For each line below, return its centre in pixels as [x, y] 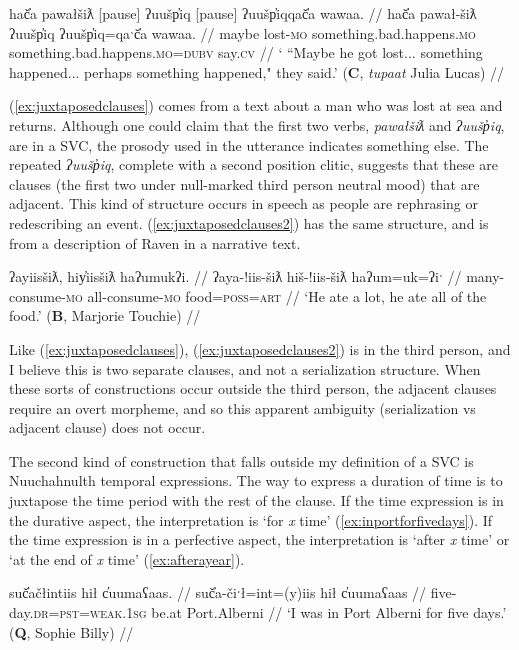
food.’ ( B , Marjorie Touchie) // [105, 315]
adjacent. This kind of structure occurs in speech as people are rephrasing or [243, 203]
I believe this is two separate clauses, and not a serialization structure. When [245, 368]
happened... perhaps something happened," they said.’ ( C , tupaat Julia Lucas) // [257, 71]
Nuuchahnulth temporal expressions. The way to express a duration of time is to [256, 480]
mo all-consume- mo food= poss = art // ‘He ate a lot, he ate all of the [276, 295]
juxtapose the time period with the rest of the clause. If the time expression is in [256, 500]
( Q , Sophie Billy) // [71, 631]
